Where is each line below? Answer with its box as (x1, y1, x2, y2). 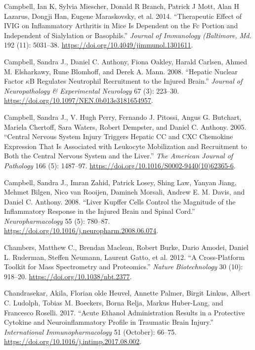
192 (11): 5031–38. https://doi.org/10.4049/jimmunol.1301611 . (4, 40, 193, 50)
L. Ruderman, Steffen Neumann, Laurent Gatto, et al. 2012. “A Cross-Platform (4, 251, 245, 262)
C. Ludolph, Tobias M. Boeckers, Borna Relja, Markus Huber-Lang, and (4, 298, 223, 308)
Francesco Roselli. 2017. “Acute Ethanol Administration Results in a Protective (4, 307, 245, 317)
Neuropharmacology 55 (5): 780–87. (4, 215, 110, 226)
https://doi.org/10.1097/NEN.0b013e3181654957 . (4, 95, 153, 105)
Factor (4, 76, 24, 86)
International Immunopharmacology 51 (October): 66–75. (4, 326, 177, 337)
